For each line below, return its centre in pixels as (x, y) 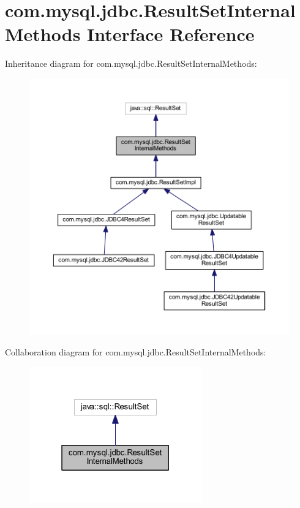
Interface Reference (171, 34)
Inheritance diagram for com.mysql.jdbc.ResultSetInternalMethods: (131, 63)
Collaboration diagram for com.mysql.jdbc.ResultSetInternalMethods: (136, 351)
